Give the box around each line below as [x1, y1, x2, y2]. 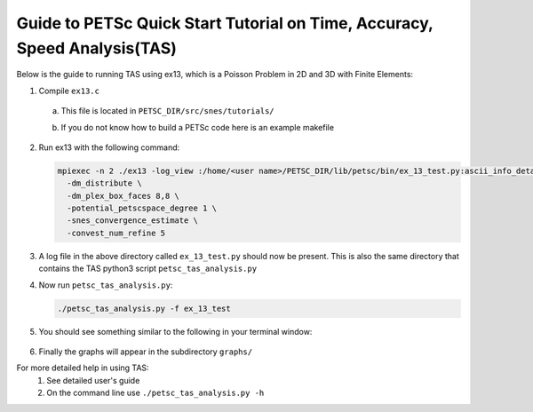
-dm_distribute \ [67, 178, 142, 188]
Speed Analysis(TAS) [16, 38, 178, 58]
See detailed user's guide [46, 375, 140, 385]
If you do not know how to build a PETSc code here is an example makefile [60, 122, 335, 132]
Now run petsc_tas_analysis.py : [38, 280, 173, 290]
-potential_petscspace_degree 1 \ [67, 203, 218, 213]
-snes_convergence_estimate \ [67, 216, 199, 226]
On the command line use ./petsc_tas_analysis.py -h [46, 387, 265, 399]
